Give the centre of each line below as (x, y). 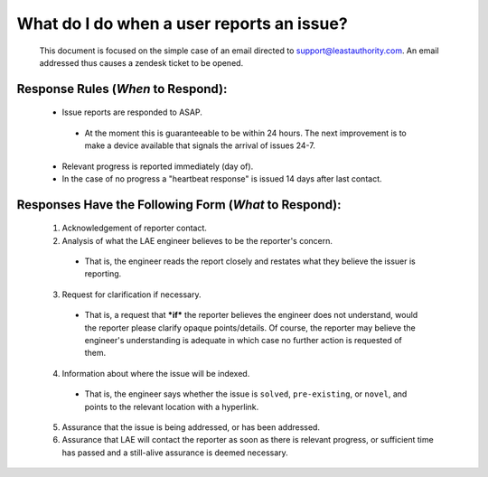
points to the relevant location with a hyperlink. (172, 407)
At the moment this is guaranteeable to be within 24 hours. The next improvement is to (245, 133)
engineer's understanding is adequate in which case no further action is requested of (243, 341)
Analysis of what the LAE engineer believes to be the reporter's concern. (197, 240)
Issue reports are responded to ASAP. (132, 112)
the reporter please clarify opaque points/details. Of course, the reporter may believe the (250, 327)
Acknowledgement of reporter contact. (135, 228)
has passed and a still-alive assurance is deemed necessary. (175, 453)
